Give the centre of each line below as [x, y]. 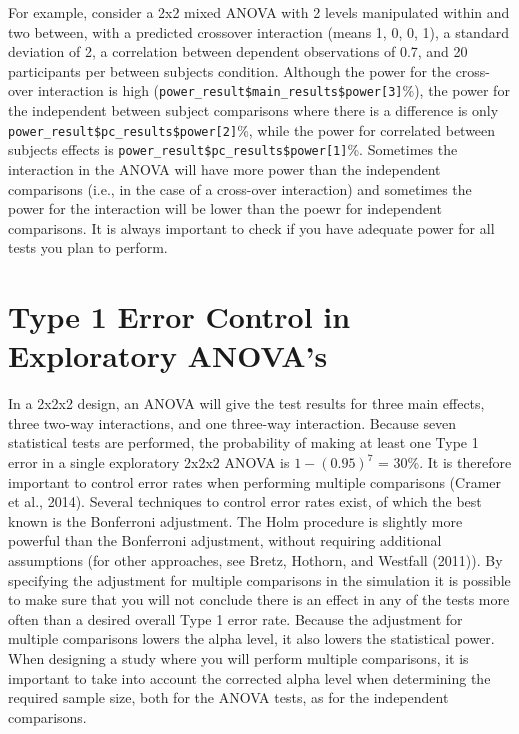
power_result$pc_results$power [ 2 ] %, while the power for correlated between [252, 129]
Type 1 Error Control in [179, 316]
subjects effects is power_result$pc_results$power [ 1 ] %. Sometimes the [233, 149]
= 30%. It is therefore [445, 462]
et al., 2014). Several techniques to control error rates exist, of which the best [245, 501]
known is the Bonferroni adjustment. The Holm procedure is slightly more [235, 520]
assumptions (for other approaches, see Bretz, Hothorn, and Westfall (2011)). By [255, 559]
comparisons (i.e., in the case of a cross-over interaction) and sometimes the [240, 188]
